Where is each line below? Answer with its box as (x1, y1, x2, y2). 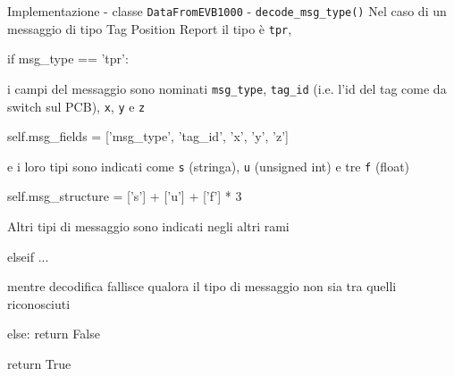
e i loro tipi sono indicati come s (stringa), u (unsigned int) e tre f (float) (7, 156, 410, 175)
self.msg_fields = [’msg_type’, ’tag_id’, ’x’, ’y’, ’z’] (7, 127, 289, 146)
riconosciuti (7, 294, 71, 313)
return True (7, 355, 71, 373)
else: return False (7, 324, 100, 343)
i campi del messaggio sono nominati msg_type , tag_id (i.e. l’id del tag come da (7, 79, 447, 97)
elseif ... (7, 246, 49, 265)
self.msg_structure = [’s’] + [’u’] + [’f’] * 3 (7, 187, 242, 205)
